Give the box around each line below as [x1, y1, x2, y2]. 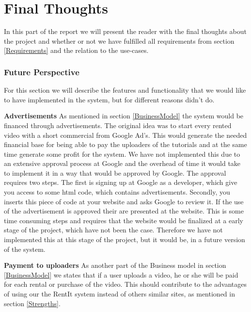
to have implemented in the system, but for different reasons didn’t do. [4, 94, 215, 104]
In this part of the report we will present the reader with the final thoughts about [4, 26, 247, 36]
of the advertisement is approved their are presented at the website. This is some [4, 206, 244, 216]
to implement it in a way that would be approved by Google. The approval [4, 167, 226, 178]
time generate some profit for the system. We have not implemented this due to [4, 148, 240, 159]
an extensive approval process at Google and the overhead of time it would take [4, 158, 241, 168]
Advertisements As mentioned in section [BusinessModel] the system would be [4, 111, 244, 121]
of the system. [4, 244, 46, 254]
